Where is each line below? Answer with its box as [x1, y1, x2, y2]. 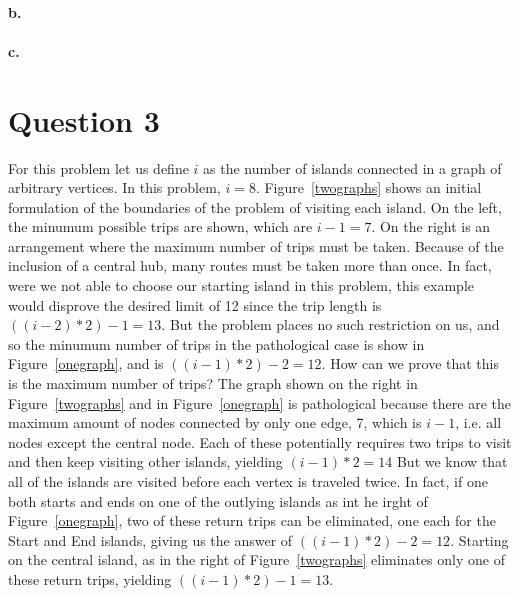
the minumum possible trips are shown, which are [8, 216, 313, 237]
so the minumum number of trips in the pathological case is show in [8, 333, 425, 354]
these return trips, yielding [8, 568, 172, 589]
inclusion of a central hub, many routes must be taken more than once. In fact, [8, 255, 492, 276]
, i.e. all [455, 412, 502, 433]
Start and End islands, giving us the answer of [8, 529, 293, 550]
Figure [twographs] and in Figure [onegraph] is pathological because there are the [8, 392, 511, 413]
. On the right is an [371, 216, 491, 237]
